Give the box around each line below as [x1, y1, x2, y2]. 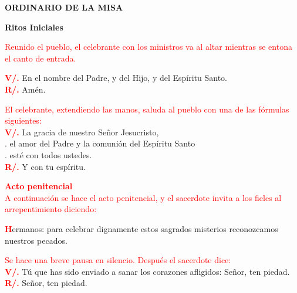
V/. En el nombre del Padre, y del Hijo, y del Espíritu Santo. [5, 71, 228, 84]
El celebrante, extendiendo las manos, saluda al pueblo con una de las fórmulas [5, 103, 289, 115]
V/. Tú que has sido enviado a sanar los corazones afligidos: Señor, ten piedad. [5, 265, 290, 277]
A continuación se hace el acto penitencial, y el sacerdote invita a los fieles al [5, 191, 282, 203]
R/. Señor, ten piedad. [5, 277, 87, 289]
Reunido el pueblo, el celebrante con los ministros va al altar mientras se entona [5, 40, 292, 53]
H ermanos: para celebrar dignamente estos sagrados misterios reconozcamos [5, 222, 278, 234]
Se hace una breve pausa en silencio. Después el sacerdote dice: [5, 254, 231, 266]
